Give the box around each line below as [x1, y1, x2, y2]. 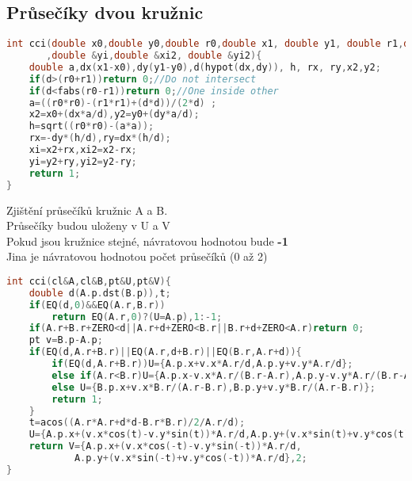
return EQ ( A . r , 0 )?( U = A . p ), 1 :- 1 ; [51, 311, 223, 323]
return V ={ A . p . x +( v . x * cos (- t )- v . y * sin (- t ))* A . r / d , [29, 441, 302, 452]
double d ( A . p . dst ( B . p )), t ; [29, 287, 171, 299]
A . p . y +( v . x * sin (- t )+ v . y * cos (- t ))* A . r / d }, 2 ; [74, 452, 307, 464]
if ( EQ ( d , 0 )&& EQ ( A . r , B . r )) [29, 299, 166, 311]
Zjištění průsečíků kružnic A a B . [6, 201, 168, 218]
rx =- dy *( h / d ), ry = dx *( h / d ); [29, 132, 171, 144]
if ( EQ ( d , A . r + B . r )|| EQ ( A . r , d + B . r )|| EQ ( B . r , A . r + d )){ [29, 346, 302, 358]
